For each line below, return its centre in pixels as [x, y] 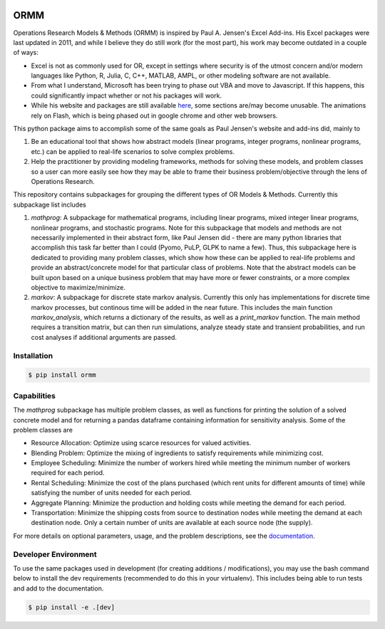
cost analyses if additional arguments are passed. [104, 337]
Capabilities [35, 395]
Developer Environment [55, 554]
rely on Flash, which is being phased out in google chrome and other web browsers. [154, 115]
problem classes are [43, 430]
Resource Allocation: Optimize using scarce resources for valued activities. [141, 443]
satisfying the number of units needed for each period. [111, 493]
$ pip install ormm [62, 375]
